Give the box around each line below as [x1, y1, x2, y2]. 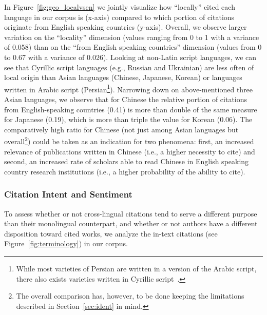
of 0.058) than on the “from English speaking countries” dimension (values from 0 [4, 42, 262, 52]
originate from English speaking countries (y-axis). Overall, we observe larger [4, 22, 247, 32]
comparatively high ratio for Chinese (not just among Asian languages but [4, 124, 239, 134]
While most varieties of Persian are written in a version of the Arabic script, [16, 263, 257, 273]
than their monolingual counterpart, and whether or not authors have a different [4, 218, 258, 229]
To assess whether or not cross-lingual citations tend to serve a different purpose [4, 208, 257, 219]
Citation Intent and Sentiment [4, 188, 132, 201]
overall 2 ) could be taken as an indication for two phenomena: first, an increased [4, 134, 254, 147]
